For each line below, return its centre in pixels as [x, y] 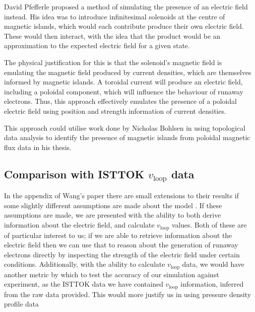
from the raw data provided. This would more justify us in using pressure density [127, 294]
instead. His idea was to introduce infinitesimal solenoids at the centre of [115, 16]
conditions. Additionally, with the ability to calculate [85, 264]
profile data [22, 304]
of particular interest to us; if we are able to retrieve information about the [118, 235]
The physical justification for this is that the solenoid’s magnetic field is [113, 62]
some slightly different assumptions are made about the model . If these [113, 205]
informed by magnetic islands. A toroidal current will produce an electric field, [124, 82]
